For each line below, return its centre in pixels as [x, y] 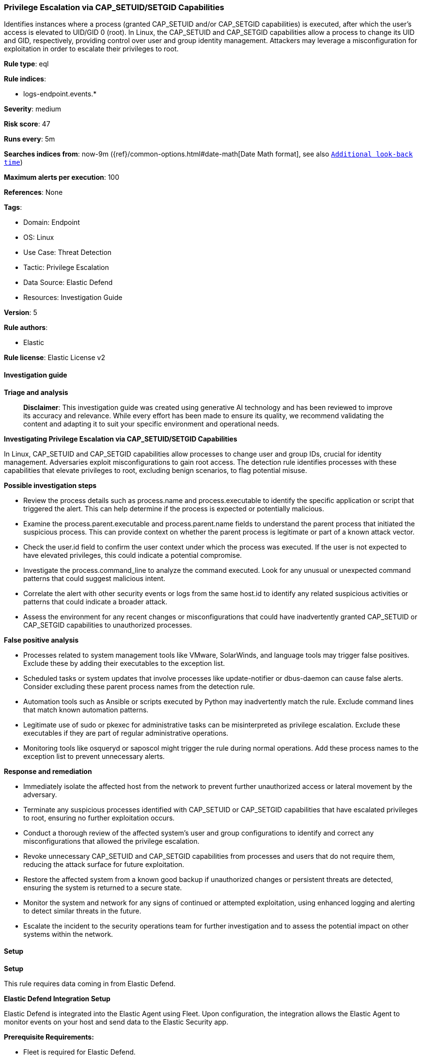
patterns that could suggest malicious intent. [94, 578]
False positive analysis [41, 640]
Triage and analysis [36, 392]
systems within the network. [68, 934]
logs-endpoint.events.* [60, 94]
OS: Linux [39, 237]
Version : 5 [21, 313]
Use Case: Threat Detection [68, 252]
